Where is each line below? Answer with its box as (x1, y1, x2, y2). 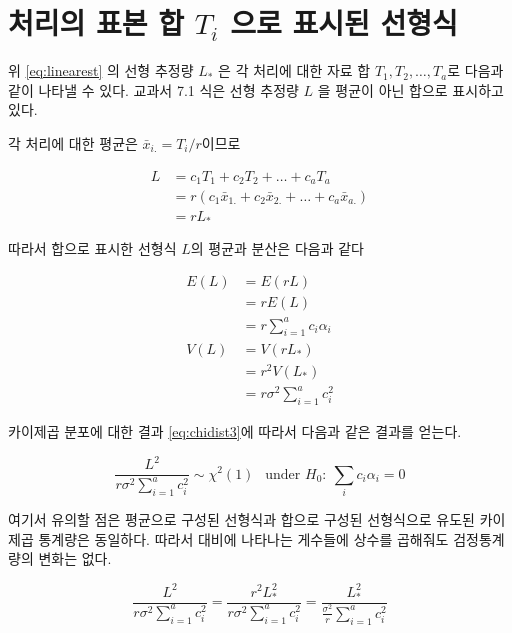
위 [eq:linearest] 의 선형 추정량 (8, 60, 194, 81)
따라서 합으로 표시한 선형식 (8, 237, 177, 258)
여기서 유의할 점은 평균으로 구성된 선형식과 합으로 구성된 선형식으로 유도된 (8, 509, 475, 530)
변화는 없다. (38, 548, 112, 569)
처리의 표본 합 (8, 2, 185, 43)
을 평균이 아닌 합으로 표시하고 (317, 79, 504, 100)
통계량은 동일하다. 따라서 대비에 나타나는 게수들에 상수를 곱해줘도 (38, 528, 449, 549)
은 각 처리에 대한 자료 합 (218, 60, 371, 81)
